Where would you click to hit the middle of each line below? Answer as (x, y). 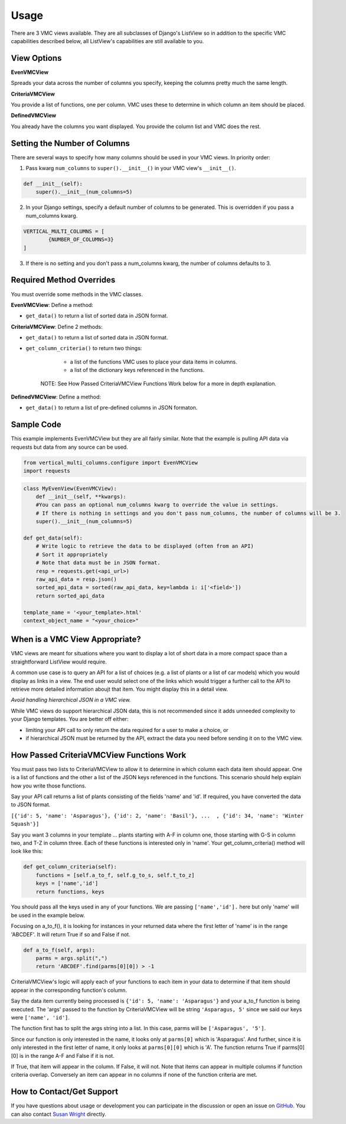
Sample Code (36, 425)
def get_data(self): (53, 538)
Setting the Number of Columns (70, 143)
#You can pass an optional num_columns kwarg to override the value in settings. (157, 505)
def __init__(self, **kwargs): (81, 497)
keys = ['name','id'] (67, 883)
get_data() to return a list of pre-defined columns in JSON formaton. (112, 408)
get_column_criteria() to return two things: (84, 348)
